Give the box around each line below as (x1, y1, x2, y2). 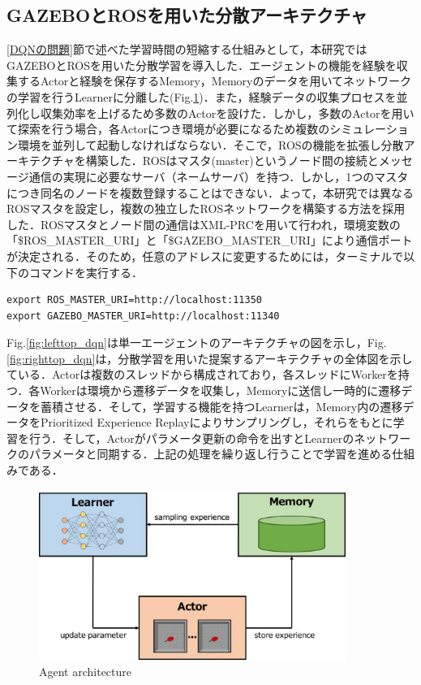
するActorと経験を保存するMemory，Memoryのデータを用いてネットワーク (17, 72, 412, 89)
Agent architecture (39, 662, 132, 679)
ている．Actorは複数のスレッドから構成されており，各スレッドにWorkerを (6, 366, 398, 383)
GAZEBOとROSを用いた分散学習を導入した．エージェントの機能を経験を (6, 56, 397, 73)
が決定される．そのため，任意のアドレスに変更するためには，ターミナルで (6, 247, 404, 264)
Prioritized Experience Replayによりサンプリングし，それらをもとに (40, 414, 393, 431)
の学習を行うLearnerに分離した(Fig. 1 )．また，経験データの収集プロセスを (6, 88, 397, 105)
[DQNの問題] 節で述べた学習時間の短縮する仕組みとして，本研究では (6, 41, 367, 58)
